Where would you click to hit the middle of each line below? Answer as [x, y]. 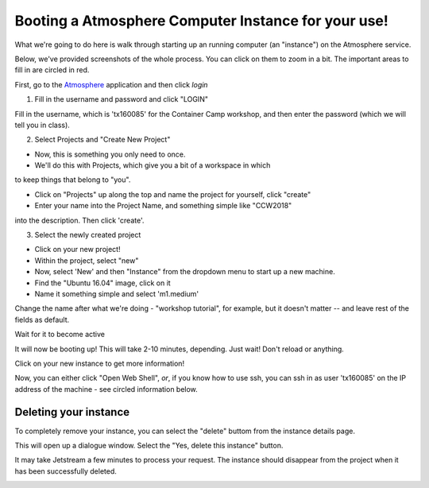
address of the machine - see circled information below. [106, 389]
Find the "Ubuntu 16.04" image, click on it [102, 283]
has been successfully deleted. [66, 471]
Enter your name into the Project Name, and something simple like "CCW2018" [163, 206]
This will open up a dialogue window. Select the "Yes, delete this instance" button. [149, 445]
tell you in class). [43, 125]
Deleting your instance [72, 412]
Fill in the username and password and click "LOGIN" [121, 99]
